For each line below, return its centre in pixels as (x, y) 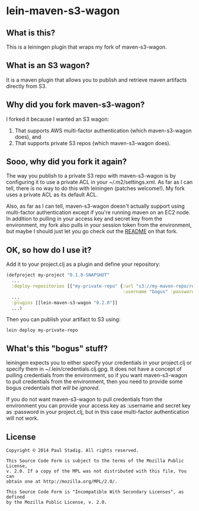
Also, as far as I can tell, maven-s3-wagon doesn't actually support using (95, 206)
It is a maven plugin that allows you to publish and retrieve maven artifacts (97, 80)
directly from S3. (27, 86)
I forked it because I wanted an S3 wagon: (58, 119)
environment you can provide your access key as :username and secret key (98, 406)
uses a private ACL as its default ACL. (52, 195)
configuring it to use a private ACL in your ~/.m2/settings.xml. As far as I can (99, 182)
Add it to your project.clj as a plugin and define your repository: (84, 264)
